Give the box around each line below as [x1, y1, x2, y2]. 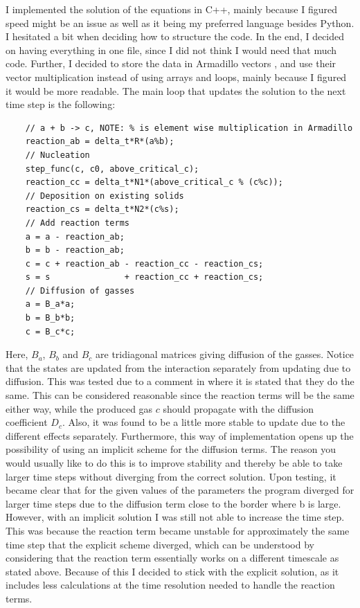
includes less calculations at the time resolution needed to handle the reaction [6, 578, 335, 592]
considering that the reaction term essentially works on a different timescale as [6, 551, 339, 565]
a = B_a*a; [25, 299, 75, 310]
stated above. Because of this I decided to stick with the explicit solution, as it [6, 564, 339, 578]
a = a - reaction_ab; [25, 231, 125, 242]
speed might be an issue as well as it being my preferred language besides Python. [6, 15, 354, 30]
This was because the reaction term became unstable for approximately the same [6, 523, 350, 537]
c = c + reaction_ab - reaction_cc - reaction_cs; [25, 258, 264, 269]
